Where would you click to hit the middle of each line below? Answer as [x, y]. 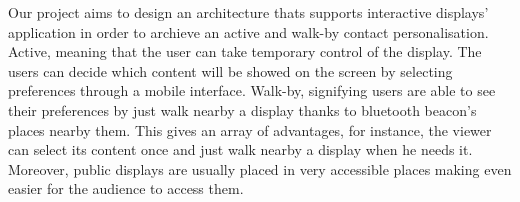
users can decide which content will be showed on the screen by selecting [230, 70]
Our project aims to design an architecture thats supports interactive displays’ [248, 12]
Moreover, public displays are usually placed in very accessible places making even [260, 168]
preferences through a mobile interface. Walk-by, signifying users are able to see [252, 90]
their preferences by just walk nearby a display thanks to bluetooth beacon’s [242, 109]
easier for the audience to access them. [126, 188]
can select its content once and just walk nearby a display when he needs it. [240, 149]
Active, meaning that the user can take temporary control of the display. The [245, 51]
